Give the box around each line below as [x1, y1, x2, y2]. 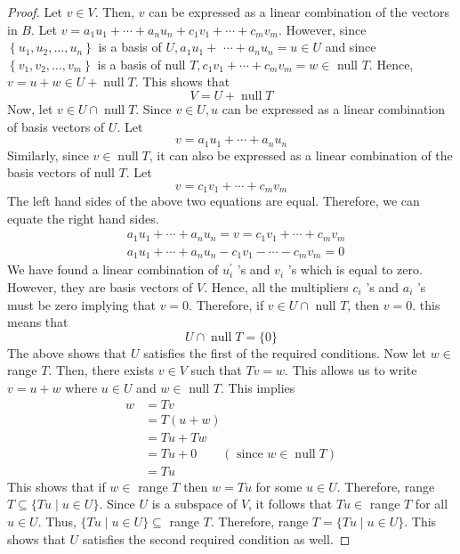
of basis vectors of [7, 117, 105, 135]
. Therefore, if [189, 295, 264, 314]
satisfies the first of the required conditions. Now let [143, 343, 427, 362]
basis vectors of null [7, 163, 115, 182]
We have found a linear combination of [7, 260, 219, 279]
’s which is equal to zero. [287, 260, 423, 279]
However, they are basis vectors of [7, 278, 193, 296]
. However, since [278, 20, 367, 38]
